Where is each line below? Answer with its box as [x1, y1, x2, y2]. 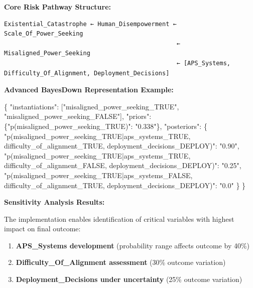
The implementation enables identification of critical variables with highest [4, 213, 234, 224]
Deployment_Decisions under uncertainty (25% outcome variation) [16, 274, 242, 284]
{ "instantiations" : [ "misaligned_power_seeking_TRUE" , [4, 101, 179, 111]
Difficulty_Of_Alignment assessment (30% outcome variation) [16, 257, 226, 267]
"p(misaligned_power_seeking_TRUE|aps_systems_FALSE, [4, 170, 193, 180]
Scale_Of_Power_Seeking [4, 30, 83, 38]
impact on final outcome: [4, 223, 81, 234]
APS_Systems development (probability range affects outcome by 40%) [16, 240, 250, 250]
